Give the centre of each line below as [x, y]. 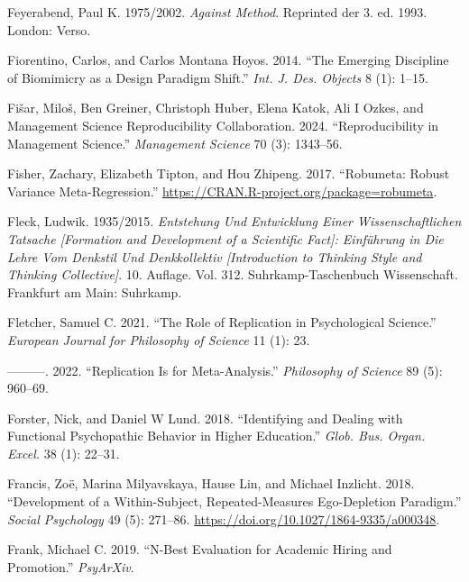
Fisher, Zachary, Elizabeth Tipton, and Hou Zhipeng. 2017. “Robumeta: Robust [229, 173]
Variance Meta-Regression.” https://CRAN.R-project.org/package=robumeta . [222, 191]
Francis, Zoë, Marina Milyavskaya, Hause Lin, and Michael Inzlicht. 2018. [211, 483]
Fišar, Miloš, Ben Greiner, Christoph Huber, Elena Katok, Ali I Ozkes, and [216, 108]
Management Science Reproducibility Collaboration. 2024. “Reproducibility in [223, 125]
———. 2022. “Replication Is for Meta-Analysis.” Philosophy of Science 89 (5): [225, 370]
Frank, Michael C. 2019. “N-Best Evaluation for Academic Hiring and [200, 549]
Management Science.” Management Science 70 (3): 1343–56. [175, 143]
